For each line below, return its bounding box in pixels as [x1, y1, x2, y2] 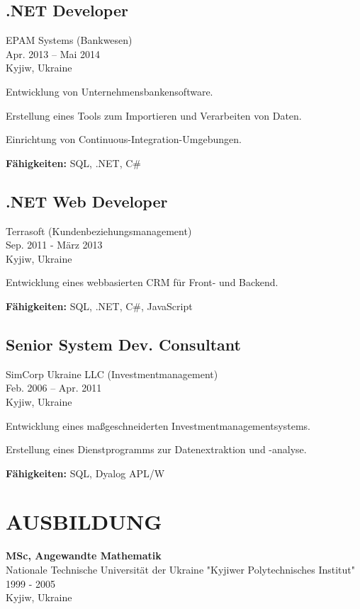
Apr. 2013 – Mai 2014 [6, 46, 101, 61]
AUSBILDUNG [6, 507, 162, 536]
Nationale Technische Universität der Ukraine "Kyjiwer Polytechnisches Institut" [6, 562, 356, 577]
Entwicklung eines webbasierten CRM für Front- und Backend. [6, 275, 279, 290]
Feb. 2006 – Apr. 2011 [6, 380, 102, 395]
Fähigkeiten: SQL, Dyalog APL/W [6, 465, 165, 480]
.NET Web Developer [6, 190, 168, 212]
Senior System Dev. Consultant [6, 333, 241, 355]
